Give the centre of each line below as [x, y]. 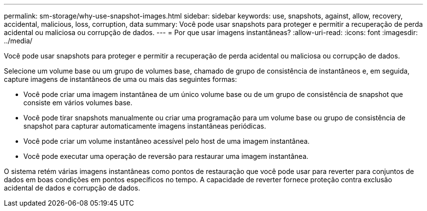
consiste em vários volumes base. [78, 103]
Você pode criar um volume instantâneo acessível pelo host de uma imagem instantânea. [167, 141]
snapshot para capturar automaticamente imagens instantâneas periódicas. [145, 126]
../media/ [18, 41]
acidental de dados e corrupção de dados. [72, 188]
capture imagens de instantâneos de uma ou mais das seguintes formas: [121, 79]
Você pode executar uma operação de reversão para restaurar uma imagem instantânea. [166, 156]
